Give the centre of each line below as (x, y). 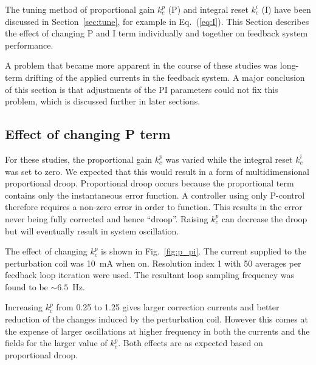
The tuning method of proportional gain (80, 9)
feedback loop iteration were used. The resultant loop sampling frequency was (150, 275)
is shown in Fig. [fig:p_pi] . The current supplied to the (204, 251)
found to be (26, 286)
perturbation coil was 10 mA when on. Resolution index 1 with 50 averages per (153, 263)
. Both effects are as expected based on (191, 343)
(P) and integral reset (208, 9)
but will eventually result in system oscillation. (92, 230)
